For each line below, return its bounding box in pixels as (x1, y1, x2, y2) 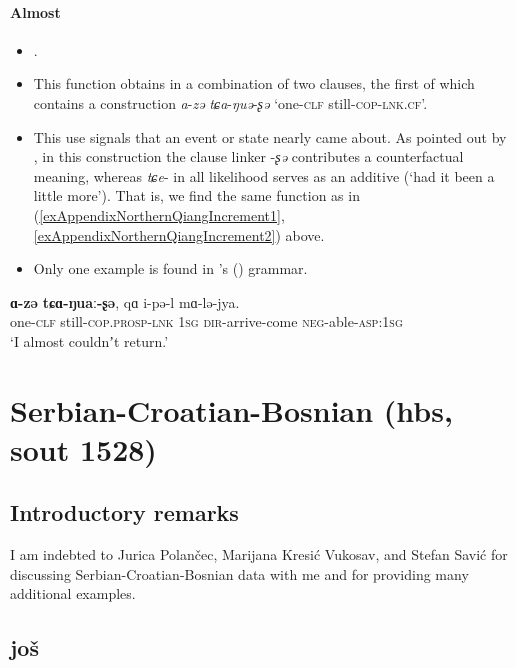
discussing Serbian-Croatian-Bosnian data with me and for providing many (10, 563, 469, 584)
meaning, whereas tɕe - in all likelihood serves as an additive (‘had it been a (33, 165, 495, 186)
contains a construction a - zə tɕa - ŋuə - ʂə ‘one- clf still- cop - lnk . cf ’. (33, 92, 428, 113)
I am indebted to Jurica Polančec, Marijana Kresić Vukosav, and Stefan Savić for (10, 544, 508, 565)
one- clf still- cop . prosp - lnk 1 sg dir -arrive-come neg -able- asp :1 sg (10, 311, 403, 332)
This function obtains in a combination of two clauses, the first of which (33, 73, 475, 94)
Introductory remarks (10, 497, 239, 528)
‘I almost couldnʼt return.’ (10, 330, 169, 351)
